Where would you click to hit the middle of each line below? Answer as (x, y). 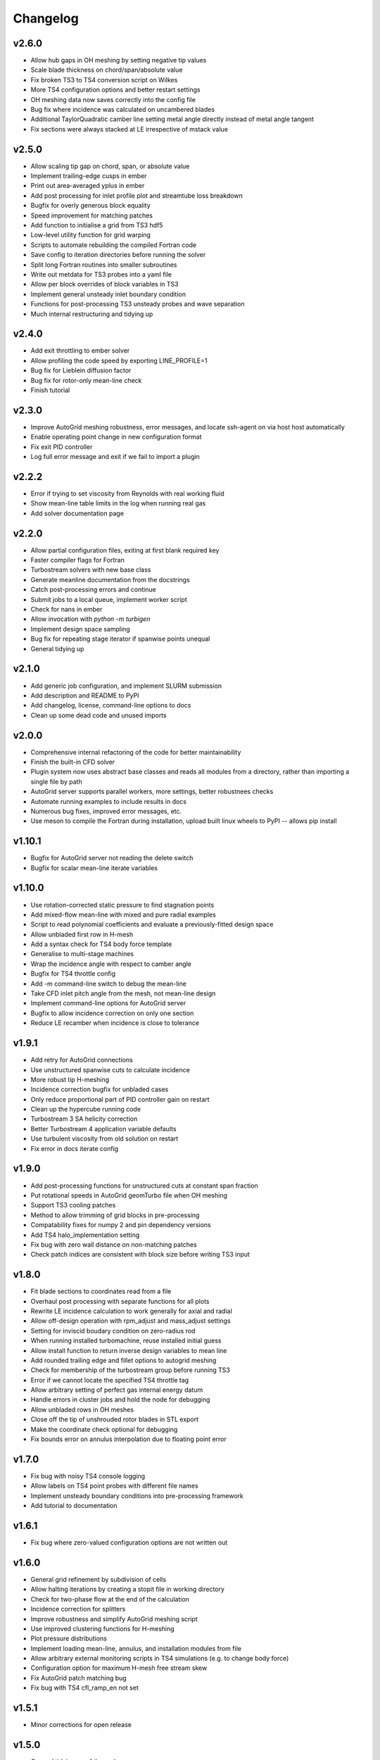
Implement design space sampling (80, 629)
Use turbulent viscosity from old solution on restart (104, 1139)
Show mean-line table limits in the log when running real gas (118, 503)
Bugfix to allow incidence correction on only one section (112, 1013)
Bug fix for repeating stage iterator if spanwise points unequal (120, 639)
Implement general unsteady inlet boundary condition (108, 294)
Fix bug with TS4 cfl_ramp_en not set (84, 1688)
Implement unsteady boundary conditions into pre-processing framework (137, 1495)
